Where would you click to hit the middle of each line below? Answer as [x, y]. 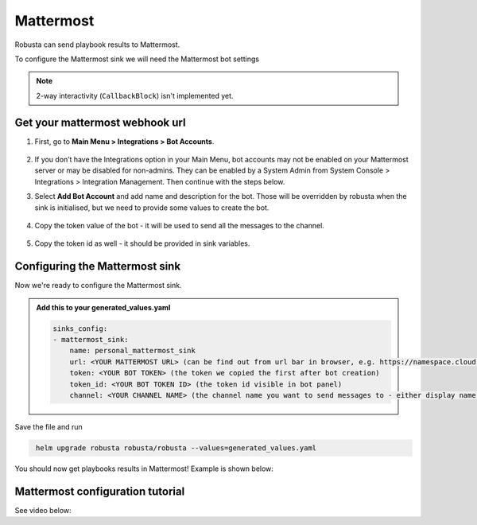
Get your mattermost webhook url [100, 122]
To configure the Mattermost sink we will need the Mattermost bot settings [137, 59]
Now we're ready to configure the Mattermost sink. [98, 286]
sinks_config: [80, 329]
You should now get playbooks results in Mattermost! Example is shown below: [144, 469]
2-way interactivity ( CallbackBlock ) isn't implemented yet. [135, 95]
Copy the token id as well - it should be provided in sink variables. [142, 243]
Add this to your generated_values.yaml [103, 307]
